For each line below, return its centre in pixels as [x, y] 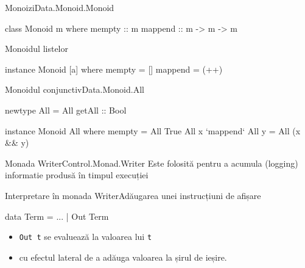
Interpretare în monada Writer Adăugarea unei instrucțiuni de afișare [133, 195]
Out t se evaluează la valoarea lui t [86, 237]
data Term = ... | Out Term [57, 216]
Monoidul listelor [37, 49]
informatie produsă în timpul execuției [77, 175]
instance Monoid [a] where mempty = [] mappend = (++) [114, 69]
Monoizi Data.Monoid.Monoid [60, 7]
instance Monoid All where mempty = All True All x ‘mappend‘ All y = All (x [153, 130]
